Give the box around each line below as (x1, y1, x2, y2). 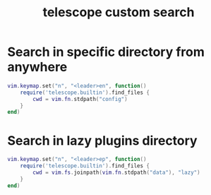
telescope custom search (42, 4, 195, 20)
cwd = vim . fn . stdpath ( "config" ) (32, 95, 128, 102)
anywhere (7, 59, 68, 75)
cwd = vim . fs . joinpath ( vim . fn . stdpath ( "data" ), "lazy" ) (32, 169, 200, 176)
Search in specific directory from (7, 44, 205, 60)
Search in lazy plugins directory (7, 132, 198, 148)
